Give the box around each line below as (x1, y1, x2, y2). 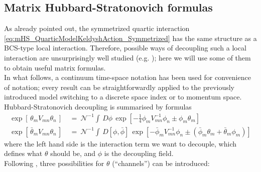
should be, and (50, 148, 96, 158)
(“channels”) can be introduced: (112, 157, 210, 168)
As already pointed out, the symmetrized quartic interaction (4, 23, 190, 33)
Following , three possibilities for (4, 157, 104, 168)
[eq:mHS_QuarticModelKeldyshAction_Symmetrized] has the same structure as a (4, 32, 257, 43)
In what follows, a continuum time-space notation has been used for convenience (4, 72, 251, 82)
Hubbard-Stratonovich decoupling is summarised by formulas (4, 101, 192, 111)
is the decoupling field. (104, 148, 174, 158)
